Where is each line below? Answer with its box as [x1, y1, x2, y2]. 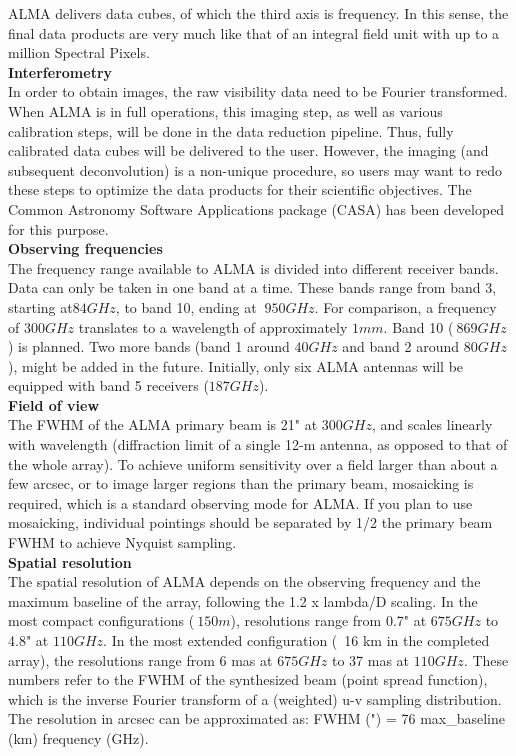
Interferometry [8, 61, 113, 82]
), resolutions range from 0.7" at [230, 610, 427, 631]
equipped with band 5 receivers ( [8, 375, 209, 396]
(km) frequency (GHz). [8, 727, 149, 748]
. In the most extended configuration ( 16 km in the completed [103, 630, 490, 650]
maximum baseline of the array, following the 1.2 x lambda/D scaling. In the [8, 590, 478, 611]
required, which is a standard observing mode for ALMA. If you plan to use [8, 492, 473, 513]
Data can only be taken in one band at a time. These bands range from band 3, [8, 277, 497, 298]
